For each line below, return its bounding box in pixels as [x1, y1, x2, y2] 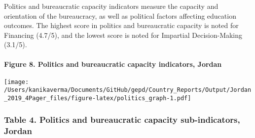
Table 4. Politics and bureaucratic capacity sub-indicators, [4, 113, 240, 125]
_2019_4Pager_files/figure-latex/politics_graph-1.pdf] [4, 95, 191, 102]
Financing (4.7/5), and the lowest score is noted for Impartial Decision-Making [4, 29, 243, 40]
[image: [4, 78, 29, 85]
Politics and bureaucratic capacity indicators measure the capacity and [4, 1, 219, 11]
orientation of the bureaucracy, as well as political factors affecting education [4, 10, 236, 21]
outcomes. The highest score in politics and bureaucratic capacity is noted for [4, 20, 239, 30]
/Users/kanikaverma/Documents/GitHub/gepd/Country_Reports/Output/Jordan [4, 86, 252, 94]
